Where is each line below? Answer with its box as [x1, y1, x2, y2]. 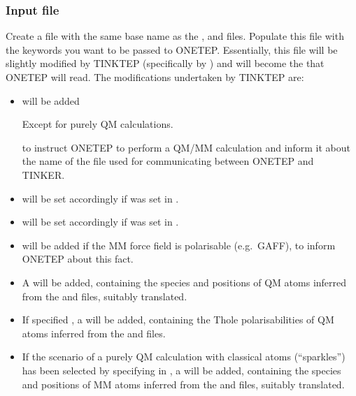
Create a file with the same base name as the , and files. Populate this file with [6, 29, 344, 43]
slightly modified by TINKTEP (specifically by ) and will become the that [6, 56, 325, 71]
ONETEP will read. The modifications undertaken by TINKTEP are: [6, 70, 304, 84]
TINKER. [22, 167, 65, 182]
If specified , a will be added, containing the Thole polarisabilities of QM [22, 312, 334, 327]
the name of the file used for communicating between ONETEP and [22, 154, 314, 168]
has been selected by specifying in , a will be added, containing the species [22, 362, 341, 377]
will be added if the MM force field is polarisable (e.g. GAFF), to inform [22, 237, 336, 252]
